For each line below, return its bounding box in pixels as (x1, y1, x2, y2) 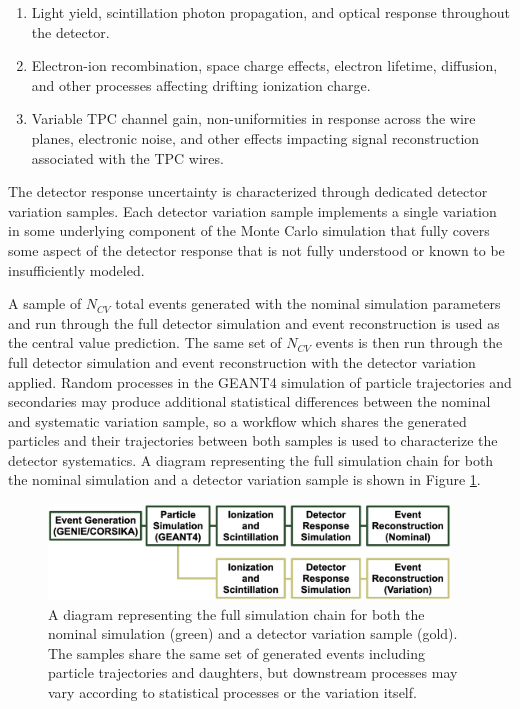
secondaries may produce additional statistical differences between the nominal (8, 391, 491, 412)
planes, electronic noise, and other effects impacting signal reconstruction (31, 127, 480, 148)
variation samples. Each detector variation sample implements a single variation (8, 200, 497, 221)
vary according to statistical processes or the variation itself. (48, 682, 417, 702)
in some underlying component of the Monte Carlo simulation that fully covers (8, 220, 490, 241)
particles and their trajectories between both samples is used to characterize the (8, 430, 498, 451)
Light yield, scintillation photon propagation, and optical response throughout (31, 2, 510, 22)
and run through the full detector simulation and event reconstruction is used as (8, 312, 500, 333)
